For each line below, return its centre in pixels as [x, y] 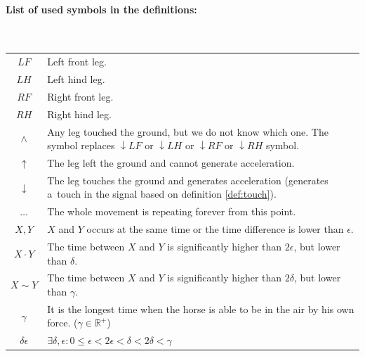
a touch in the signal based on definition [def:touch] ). [162, 194]
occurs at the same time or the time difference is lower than [215, 229]
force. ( [62, 323]
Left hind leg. [76, 78]
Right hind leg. [79, 114]
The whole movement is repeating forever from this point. [172, 211]
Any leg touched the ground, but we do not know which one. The [188, 131]
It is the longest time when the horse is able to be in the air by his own [201, 309]
